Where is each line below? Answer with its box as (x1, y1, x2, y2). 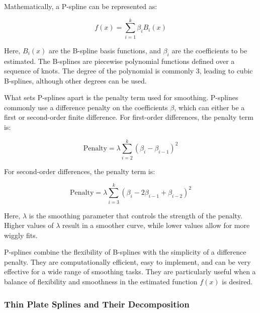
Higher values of (4, 220, 54, 230)
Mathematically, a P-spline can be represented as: (4, 1, 157, 11)
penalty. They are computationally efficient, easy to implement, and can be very (4, 256, 251, 267)
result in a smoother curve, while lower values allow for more (62, 220, 250, 230)
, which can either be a (174, 102, 245, 112)
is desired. (222, 276, 253, 287)
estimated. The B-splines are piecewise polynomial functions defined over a (4, 55, 235, 66)
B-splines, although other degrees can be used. (4, 75, 147, 86)
